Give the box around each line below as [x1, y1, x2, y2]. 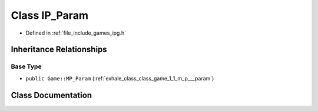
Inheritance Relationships [11, 45, 107, 55]
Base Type [11, 62, 42, 70]
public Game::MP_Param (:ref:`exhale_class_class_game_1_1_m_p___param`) [25, 75, 214, 82]
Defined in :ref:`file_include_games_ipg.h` [25, 29, 127, 36]
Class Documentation [11, 90, 92, 100]
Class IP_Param [11, 9, 88, 22]
